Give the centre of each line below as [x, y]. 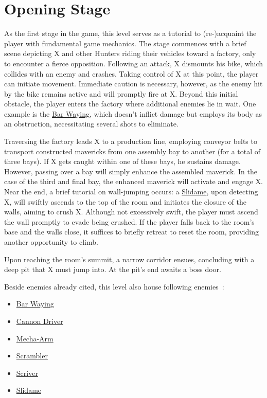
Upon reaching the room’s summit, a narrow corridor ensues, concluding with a [129, 259]
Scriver [27, 373]
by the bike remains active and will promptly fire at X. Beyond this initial [121, 93]
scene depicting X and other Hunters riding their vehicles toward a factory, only [130, 53]
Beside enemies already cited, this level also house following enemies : [114, 286]
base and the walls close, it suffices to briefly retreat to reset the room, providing [131, 232]
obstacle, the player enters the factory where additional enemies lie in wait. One [130, 104]
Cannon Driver [40, 321]
